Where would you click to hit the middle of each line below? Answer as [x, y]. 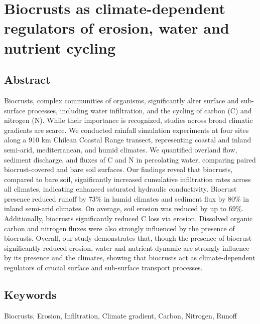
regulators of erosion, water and [117, 28]
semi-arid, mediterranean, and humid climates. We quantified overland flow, [121, 149]
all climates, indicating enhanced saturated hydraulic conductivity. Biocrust [120, 189]
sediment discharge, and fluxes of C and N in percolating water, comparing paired [130, 159]
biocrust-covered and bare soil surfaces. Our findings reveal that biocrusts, [118, 169]
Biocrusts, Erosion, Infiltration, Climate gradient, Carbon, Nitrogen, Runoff [120, 315]
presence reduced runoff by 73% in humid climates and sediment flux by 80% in [126, 198]
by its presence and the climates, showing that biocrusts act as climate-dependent [130, 258]
